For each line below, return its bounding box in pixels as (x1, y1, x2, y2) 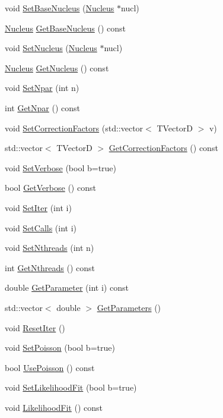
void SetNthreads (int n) (5, 241, 94, 254)
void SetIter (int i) (5, 201, 72, 213)
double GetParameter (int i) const (5, 281, 129, 294)
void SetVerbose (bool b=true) (5, 161, 117, 174)
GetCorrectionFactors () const (109, 142, 218, 154)
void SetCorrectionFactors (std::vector (5, 121, 144, 134)
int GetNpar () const (5, 101, 81, 114)
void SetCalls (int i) (5, 221, 77, 234)
